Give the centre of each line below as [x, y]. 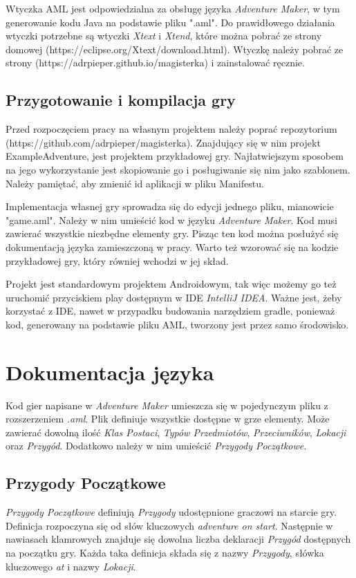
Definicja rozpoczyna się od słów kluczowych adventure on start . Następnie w [169, 525]
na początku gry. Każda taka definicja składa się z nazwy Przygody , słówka [165, 552]
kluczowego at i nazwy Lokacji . [71, 566]
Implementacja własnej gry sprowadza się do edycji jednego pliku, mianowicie [170, 206]
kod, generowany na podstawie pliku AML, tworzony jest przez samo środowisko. [177, 324]
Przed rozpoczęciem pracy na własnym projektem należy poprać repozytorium [171, 129]
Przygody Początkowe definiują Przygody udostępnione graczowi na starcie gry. [171, 512]
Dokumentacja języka [110, 372]
